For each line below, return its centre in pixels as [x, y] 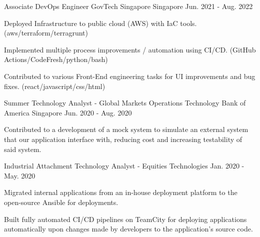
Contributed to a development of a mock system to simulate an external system [126, 129]
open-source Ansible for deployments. [61, 202]
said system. [23, 149]
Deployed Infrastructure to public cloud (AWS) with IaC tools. [100, 23]
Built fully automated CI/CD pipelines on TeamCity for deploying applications [125, 219]
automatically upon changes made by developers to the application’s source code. [128, 229]
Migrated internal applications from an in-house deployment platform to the [121, 192]
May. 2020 [20, 175]
